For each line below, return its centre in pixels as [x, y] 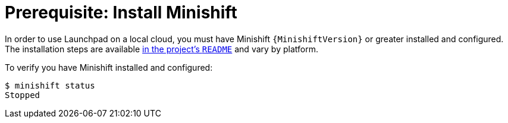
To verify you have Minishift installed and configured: [109, 67]
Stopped [23, 95]
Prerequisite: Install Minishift [121, 12]
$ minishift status [50, 85]
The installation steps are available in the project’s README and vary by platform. [162, 49]
